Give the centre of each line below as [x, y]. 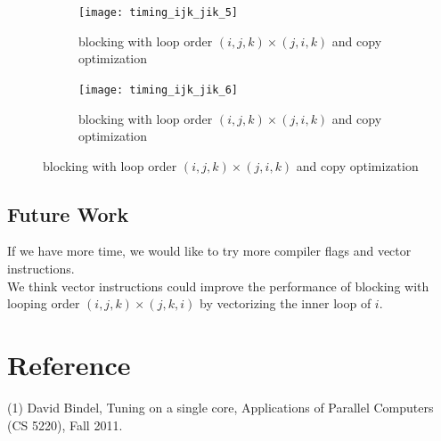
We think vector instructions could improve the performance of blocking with [218, 286]
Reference [69, 365]
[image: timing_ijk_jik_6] [158, 90]
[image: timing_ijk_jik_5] [158, 12]
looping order [44, 303]
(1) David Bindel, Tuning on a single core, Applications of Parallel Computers [220, 407]
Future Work [68, 213]
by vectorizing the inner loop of [285, 303]
